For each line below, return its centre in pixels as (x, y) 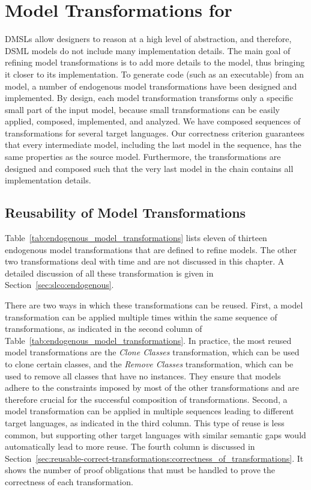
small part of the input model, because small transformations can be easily (142, 109)
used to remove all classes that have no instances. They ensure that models (143, 375)
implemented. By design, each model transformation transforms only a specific (149, 98)
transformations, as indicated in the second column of (104, 329)
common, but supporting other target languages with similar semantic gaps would (155, 434)
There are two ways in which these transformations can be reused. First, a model (154, 305)
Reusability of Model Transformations (125, 213)
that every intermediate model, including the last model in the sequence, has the (153, 145)
